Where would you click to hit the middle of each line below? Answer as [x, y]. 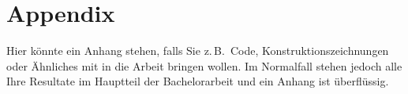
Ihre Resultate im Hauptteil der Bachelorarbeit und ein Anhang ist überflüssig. [198, 81]
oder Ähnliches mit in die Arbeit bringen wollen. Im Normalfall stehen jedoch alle [204, 65]
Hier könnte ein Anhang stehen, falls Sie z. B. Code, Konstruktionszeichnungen [198, 51]
